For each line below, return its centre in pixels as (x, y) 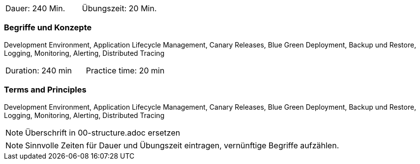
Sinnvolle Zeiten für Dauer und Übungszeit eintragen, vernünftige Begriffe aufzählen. (182, 145)
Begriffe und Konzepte (48, 28)
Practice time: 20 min (125, 70)
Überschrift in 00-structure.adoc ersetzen (103, 132)
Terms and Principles (45, 90)
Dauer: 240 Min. (35, 8)
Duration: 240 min (39, 70)
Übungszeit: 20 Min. (119, 8)
